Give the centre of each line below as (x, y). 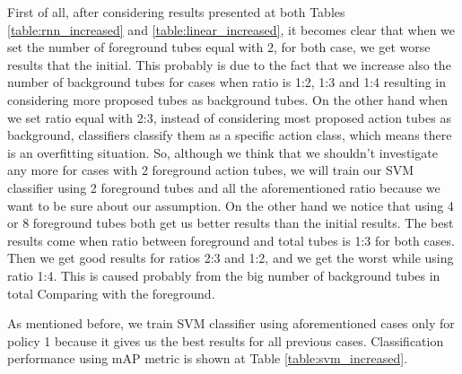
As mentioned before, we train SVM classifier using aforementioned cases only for (231, 323)
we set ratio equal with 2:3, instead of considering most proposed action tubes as (229, 117)
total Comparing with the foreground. (111, 293)
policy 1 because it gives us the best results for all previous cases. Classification (226, 340)
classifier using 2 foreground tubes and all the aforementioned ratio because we (224, 187)
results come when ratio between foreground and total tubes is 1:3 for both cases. (231, 240)
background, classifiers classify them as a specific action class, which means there (230, 135)
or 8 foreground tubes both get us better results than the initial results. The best (231, 223)
